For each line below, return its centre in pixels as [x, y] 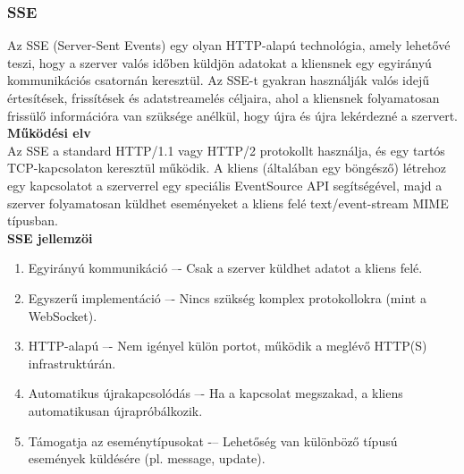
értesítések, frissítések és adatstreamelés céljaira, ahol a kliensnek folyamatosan [224, 97]
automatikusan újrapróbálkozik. [115, 410]
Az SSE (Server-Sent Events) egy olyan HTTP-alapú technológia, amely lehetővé [229, 45]
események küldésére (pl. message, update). [147, 458]
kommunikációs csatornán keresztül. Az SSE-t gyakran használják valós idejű [219, 80]
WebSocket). [63, 315]
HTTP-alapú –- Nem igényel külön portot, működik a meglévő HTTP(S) [228, 346]
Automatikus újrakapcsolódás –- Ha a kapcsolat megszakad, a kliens [215, 393]
